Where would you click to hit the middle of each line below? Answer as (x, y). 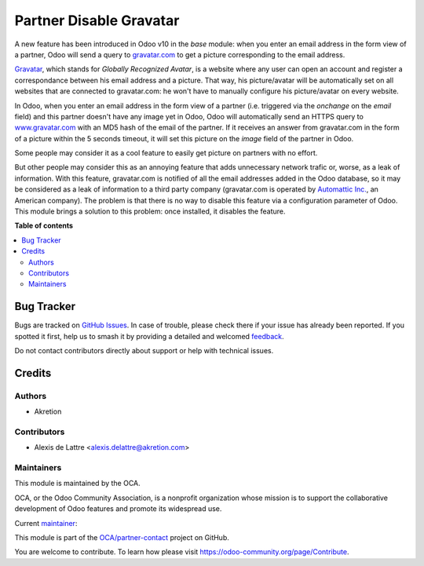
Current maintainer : (46, 523)
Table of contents (44, 226)
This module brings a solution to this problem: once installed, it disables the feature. (150, 211)
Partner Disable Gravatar (97, 20)
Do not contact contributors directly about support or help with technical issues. (144, 351)
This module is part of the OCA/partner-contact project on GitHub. (122, 538)
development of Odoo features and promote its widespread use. (118, 509)
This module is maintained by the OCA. (77, 484)
